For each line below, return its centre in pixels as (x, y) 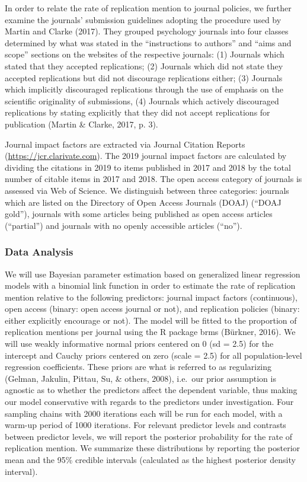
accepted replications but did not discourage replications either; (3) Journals (144, 77)
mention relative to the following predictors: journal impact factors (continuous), (151, 297)
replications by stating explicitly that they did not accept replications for (137, 112)
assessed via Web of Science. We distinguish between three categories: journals (147, 190)
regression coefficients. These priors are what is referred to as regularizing (138, 367)
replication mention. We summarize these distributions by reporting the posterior (153, 448)
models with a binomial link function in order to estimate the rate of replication (150, 285)
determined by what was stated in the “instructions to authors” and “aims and (148, 42)
